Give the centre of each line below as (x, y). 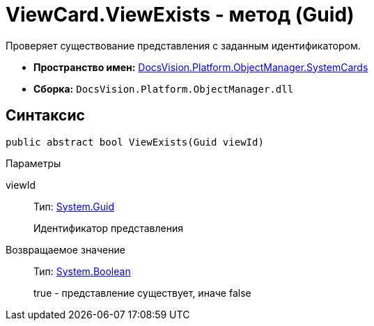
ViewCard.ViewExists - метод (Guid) (180, 15)
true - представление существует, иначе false (142, 293)
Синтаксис (45, 116)
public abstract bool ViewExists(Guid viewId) (135, 142)
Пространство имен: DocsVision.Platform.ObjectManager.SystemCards (201, 67)
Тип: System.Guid (74, 206)
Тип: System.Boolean (82, 271)
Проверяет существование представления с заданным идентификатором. (183, 45)
